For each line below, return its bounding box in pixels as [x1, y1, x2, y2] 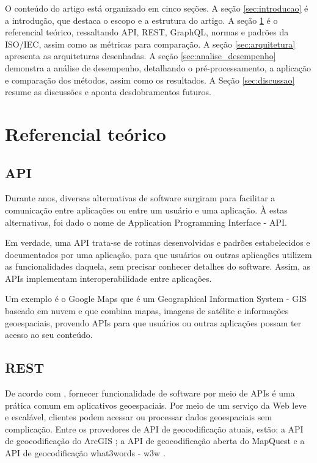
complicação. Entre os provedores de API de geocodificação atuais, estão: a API [5, 422, 304, 435]
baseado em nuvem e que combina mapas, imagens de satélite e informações [5, 304, 289, 317]
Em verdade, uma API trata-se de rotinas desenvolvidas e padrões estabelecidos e [5, 236, 310, 249]
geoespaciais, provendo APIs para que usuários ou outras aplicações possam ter [5, 316, 302, 329]
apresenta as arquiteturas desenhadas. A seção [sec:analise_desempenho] [5, 49, 276, 62]
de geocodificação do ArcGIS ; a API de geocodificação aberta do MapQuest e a [5, 434, 305, 447]
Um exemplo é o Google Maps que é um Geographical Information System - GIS [5, 292, 307, 305]
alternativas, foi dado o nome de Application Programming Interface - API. [5, 215, 287, 228]
